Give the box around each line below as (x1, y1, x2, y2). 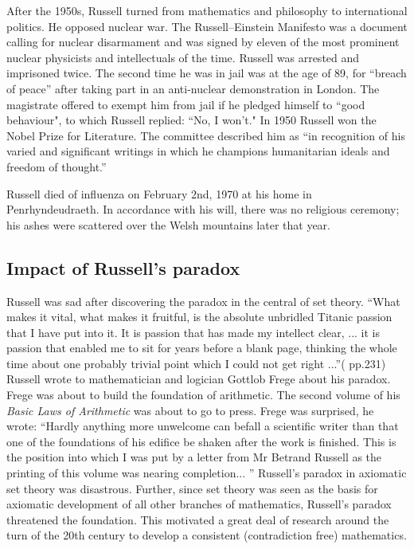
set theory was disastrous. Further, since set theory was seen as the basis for (6, 480, 378, 496)
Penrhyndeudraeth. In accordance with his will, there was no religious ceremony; (6, 201, 400, 218)
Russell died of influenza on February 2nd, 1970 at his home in (6, 185, 312, 202)
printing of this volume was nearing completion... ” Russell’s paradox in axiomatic (6, 465, 407, 481)
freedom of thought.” (6, 158, 107, 175)
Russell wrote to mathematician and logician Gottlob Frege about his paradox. (6, 371, 391, 387)
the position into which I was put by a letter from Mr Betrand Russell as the (6, 449, 382, 465)
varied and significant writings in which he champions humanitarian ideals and (6, 143, 390, 159)
